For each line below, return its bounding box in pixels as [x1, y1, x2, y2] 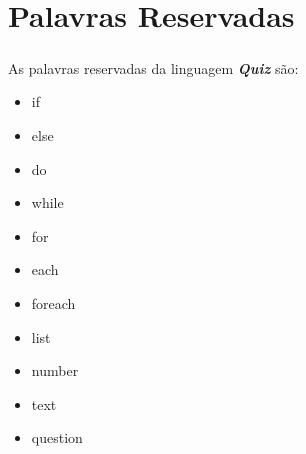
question [31, 427, 83, 448]
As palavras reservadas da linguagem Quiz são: [8, 57, 299, 78]
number [31, 360, 79, 381]
